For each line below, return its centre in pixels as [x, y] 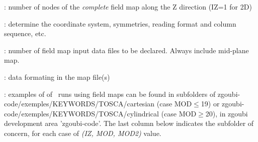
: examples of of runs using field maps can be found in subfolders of [110, 94]
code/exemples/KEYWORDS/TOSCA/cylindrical [81, 113]
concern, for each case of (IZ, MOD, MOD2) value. [83, 133]
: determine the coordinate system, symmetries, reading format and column [120, 23]
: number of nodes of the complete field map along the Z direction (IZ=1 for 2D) [128, 7]
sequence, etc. [25, 33]
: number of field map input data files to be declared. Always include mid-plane [126, 50]
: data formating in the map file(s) [57, 77]
